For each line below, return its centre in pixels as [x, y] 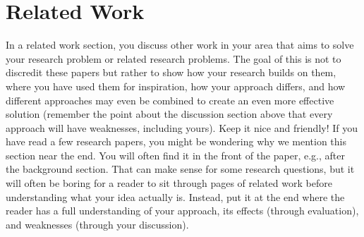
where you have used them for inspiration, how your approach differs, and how [176, 86]
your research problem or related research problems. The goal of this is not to [174, 58]
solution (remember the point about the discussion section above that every [169, 114]
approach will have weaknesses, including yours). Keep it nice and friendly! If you [182, 127]
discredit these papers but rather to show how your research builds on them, [171, 72]
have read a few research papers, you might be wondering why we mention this [176, 141]
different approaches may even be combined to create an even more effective [170, 100]
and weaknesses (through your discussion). [97, 224]
